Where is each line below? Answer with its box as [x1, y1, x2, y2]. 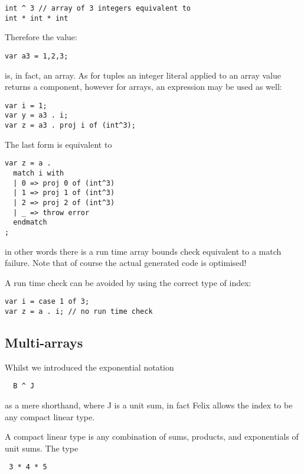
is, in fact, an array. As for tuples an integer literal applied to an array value [5, 69, 281, 81]
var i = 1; [5, 101, 47, 110]
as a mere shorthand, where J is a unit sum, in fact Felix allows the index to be [5, 399, 293, 411]
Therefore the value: [5, 31, 77, 43]
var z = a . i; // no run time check [5, 307, 153, 316]
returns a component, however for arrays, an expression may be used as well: [5, 80, 282, 93]
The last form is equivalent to [5, 138, 112, 150]
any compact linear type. [5, 410, 95, 423]
